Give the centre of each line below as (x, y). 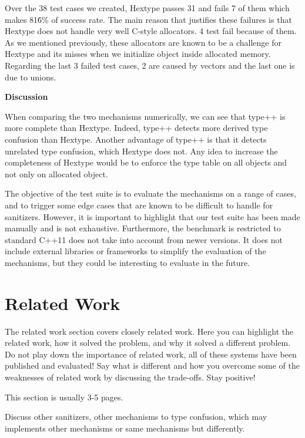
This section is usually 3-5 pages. (64, 397)
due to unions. (31, 77)
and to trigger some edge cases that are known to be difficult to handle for (139, 205)
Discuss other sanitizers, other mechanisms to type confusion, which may (136, 417)
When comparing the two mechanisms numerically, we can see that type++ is (145, 116)
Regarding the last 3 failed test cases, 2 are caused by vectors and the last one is (150, 65)
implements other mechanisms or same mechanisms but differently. (125, 428)
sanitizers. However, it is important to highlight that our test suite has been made (152, 216)
